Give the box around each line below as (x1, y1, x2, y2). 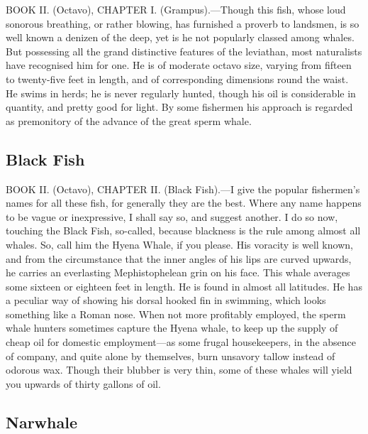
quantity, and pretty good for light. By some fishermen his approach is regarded (6, 99, 353, 114)
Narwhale (6, 411, 77, 433)
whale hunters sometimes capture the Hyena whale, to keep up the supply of (6, 320, 338, 335)
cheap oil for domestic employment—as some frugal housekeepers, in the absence (6, 335, 357, 349)
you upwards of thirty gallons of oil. (6, 376, 161, 391)
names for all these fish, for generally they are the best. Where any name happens (6, 195, 362, 210)
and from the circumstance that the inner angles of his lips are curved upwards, (6, 251, 352, 266)
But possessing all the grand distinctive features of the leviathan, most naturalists (6, 43, 362, 58)
